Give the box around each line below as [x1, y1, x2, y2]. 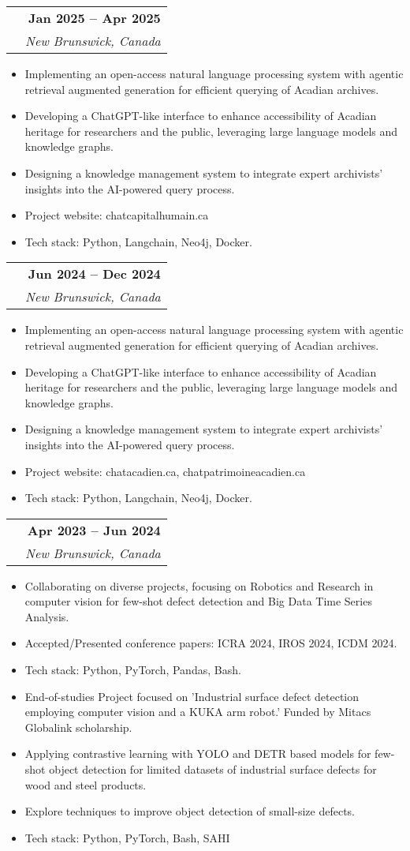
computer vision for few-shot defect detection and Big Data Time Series [24, 593, 372, 609]
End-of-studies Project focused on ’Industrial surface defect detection [24, 688, 360, 704]
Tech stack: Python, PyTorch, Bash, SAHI [24, 829, 230, 845]
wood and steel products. [24, 776, 147, 793]
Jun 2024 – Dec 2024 [28, 264, 161, 283]
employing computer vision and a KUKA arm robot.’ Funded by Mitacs [24, 703, 371, 720]
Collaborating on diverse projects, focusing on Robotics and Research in [24, 577, 374, 594]
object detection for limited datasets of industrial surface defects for [49, 761, 377, 778]
